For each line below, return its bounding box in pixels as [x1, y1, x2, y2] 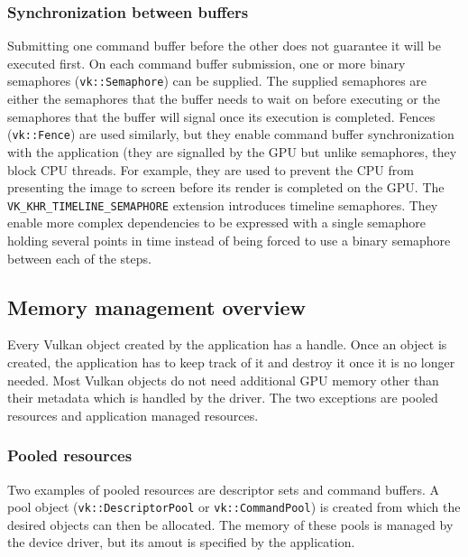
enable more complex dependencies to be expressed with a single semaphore [7, 213, 427, 232]
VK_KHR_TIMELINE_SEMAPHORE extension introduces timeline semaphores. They [7, 195, 438, 214]
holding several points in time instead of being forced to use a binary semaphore [7, 230, 451, 249]
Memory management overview [7, 292, 306, 320]
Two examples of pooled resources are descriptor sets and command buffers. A [7, 479, 440, 498]
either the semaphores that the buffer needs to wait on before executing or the [7, 89, 440, 108]
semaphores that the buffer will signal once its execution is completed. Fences [7, 107, 436, 125]
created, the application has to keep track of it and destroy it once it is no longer [7, 352, 455, 371]
